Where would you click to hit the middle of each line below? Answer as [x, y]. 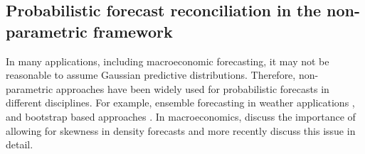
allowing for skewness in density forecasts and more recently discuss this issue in [181, 130]
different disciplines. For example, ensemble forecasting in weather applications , [180, 103]
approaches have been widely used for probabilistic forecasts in [192, 88]
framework [133, 31]
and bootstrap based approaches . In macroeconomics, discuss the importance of [181, 116]
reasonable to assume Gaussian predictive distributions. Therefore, [151, 75]
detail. [20, 144]
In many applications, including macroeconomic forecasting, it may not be [168, 61]
